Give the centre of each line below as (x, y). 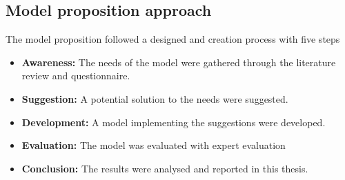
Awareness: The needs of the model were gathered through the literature (179, 62)
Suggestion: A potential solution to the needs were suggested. (155, 98)
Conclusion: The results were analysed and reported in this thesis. (165, 168)
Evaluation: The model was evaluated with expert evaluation (154, 145)
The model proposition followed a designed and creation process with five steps (173, 39)
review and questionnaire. (76, 76)
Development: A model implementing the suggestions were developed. (174, 122)
